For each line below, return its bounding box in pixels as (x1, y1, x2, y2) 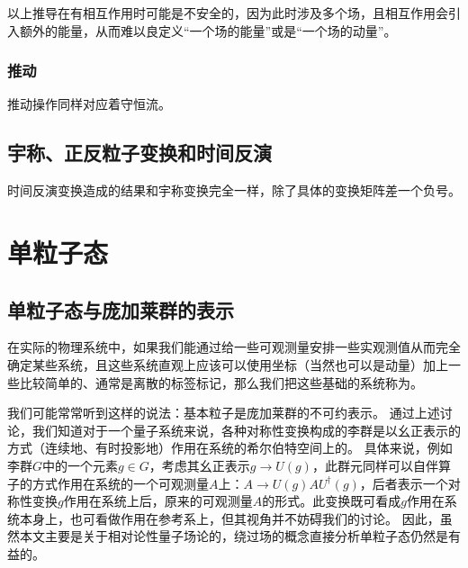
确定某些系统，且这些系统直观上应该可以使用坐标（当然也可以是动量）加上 (7, 355, 448, 374)
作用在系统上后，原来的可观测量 (63, 491, 253, 510)
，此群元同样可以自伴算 (311, 455, 451, 474)
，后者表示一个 (359, 473, 448, 492)
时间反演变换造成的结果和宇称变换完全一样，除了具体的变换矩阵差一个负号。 (7, 181, 461, 200)
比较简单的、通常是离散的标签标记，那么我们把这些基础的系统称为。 (19, 373, 423, 392)
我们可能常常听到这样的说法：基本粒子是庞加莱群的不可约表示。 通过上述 (7, 403, 440, 422)
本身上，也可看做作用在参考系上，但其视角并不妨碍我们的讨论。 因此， (19, 509, 440, 527)
